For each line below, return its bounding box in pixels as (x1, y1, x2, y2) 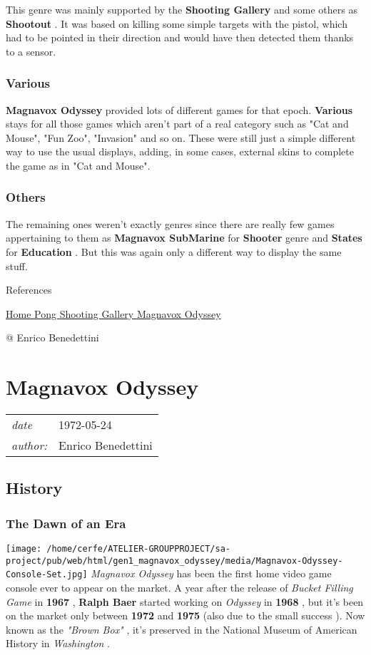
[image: (6, 544, 42, 555)
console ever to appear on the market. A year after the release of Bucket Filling (6, 580, 353, 595)
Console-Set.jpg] (6, 569, 88, 580)
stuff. (6, 258, 28, 273)
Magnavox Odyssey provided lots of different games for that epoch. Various (6, 102, 353, 117)
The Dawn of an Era (6, 514, 126, 532)
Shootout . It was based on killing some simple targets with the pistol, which (6, 16, 347, 31)
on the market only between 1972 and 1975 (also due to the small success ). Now (6, 608, 365, 623)
